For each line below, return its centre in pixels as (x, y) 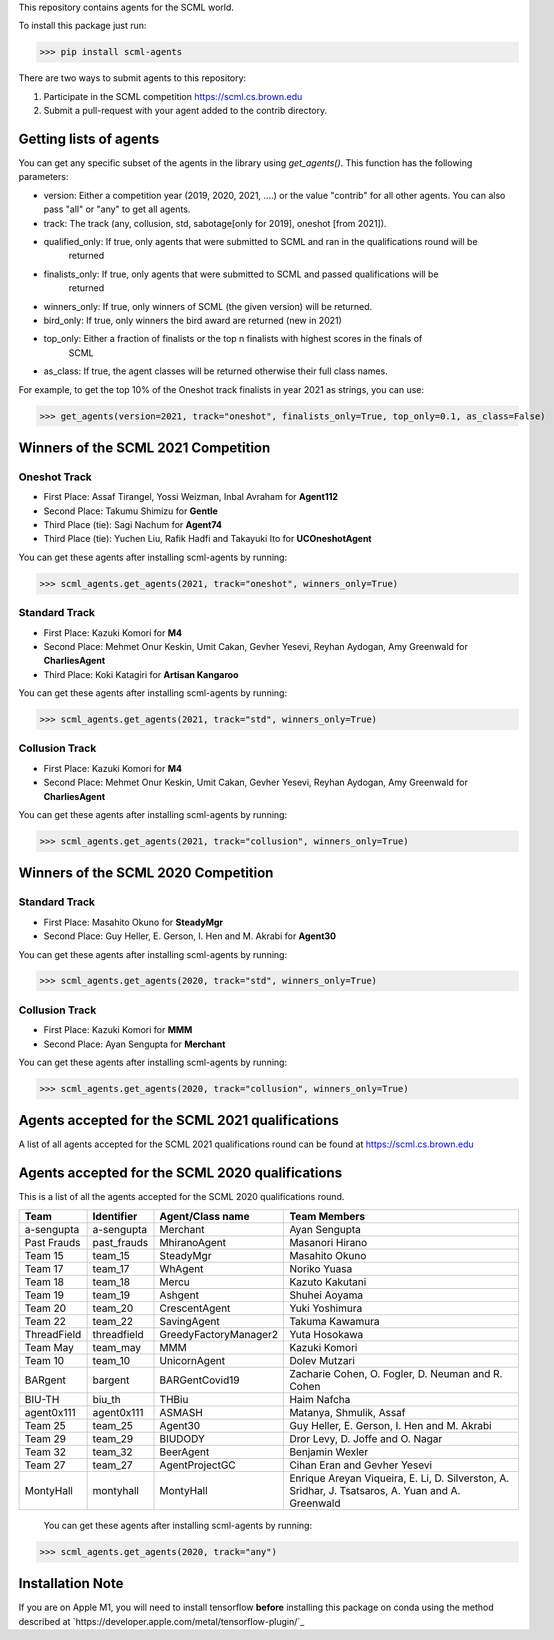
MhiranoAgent (193, 1242)
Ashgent (179, 1295)
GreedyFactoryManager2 (219, 1334)
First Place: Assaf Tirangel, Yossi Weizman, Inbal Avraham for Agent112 (191, 497)
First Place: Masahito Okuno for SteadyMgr (133, 922)
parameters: (43, 177)
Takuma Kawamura (334, 1321)
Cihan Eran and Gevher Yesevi (361, 1465)
